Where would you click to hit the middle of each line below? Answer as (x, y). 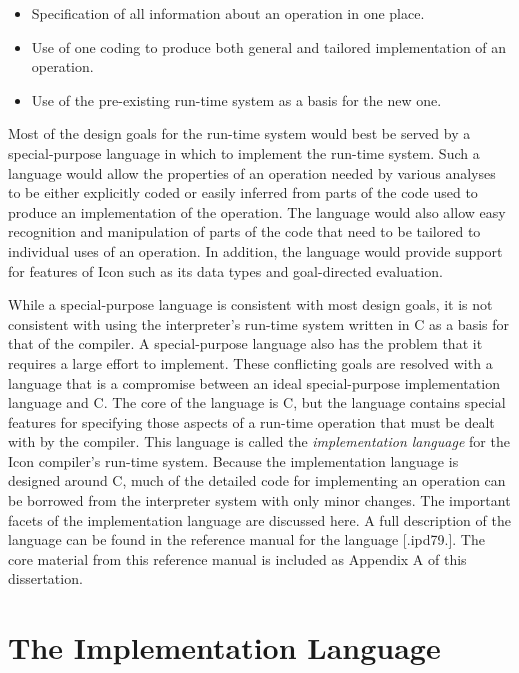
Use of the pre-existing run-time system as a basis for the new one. (236, 99)
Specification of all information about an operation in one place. (228, 13)
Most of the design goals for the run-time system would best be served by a (239, 133)
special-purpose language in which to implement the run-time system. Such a (244, 152)
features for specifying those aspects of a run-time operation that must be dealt (251, 421)
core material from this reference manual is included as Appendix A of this (237, 558)
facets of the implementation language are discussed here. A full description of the (259, 519)
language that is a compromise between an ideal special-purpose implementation (254, 382)
